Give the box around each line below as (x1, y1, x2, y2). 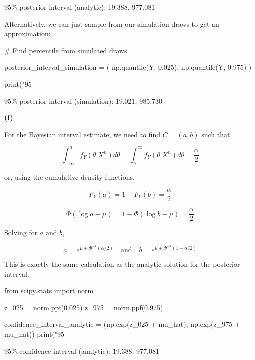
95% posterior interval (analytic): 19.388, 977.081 (4, 2, 155, 12)
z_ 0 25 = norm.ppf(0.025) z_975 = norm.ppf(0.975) (4, 302, 163, 312)
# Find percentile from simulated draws (4, 45, 127, 55)
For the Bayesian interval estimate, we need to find (4, 129, 161, 139)
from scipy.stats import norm (4, 285, 94, 296)
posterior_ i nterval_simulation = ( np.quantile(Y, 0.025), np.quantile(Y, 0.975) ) (4, 62, 252, 72)
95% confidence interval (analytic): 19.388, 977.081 (4, 345, 159, 356)
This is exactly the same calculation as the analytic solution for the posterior (4, 259, 240, 269)
